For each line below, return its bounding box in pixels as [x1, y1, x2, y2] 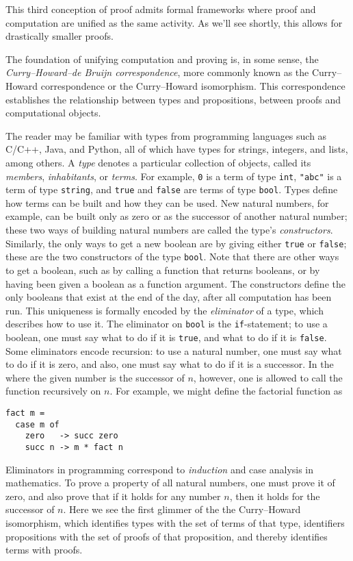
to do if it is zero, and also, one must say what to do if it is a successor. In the [5, 357, 334, 371]
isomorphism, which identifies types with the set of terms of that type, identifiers [5, 516, 345, 529]
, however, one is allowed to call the [193, 370, 343, 384]
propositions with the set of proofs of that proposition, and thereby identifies [5, 529, 328, 543]
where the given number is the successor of [5, 370, 185, 384]
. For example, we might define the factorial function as [109, 384, 343, 398]
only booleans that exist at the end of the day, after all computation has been [5, 290, 332, 304]
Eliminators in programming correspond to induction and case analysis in [5, 462, 314, 476]
